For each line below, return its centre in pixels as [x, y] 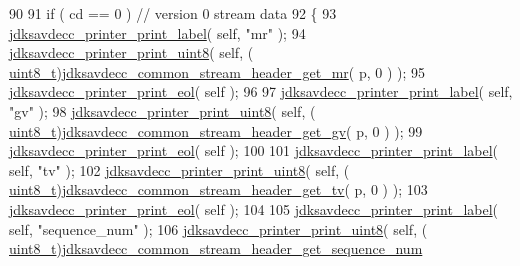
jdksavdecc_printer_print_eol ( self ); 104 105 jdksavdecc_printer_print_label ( [254, 208]
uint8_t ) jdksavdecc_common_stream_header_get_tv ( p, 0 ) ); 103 [218, 189]
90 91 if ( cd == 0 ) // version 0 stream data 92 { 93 [173, 13]
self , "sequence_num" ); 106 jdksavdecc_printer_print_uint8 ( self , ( [218, 228]
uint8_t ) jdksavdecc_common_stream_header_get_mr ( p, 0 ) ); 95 [217, 71]
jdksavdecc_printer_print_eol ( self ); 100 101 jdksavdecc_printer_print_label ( [254, 150]
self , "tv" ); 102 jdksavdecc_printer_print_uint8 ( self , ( [179, 169]
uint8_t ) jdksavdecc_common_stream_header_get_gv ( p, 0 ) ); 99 [216, 130]
